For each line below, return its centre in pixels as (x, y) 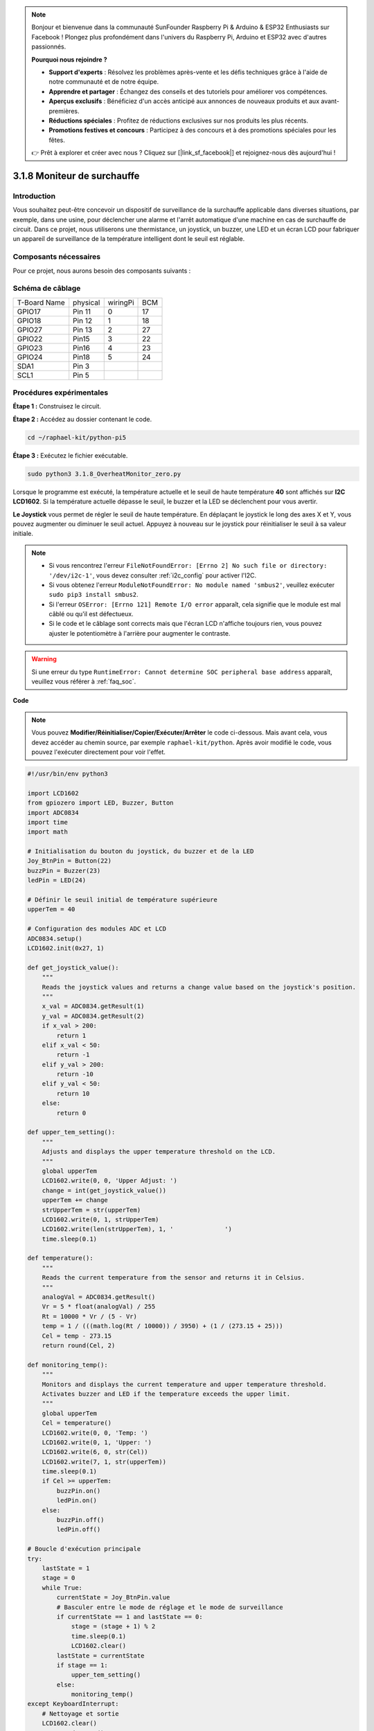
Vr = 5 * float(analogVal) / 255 (99, 1307)
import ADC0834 (53, 813)
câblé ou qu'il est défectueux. (91, 614)
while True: (62, 1588)
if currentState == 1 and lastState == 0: (130, 1616)
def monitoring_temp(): (68, 1365)
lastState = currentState (100, 1656)
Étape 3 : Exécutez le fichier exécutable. (70, 455)
